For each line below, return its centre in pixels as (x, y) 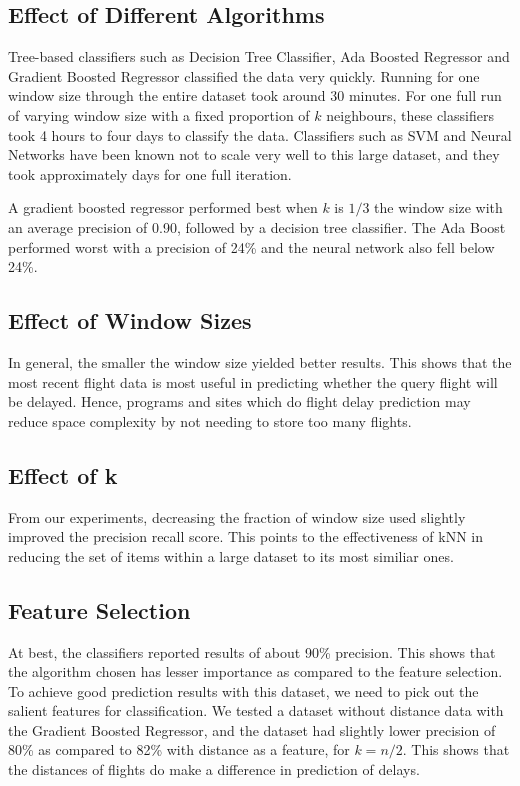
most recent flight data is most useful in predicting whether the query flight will (253, 381)
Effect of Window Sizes (130, 320)
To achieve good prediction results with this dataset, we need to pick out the (243, 690)
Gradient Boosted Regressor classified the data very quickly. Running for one (244, 75)
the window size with (438, 207)
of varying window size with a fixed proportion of (159, 114)
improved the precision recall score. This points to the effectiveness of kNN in (246, 536)
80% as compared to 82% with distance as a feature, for (179, 749)
